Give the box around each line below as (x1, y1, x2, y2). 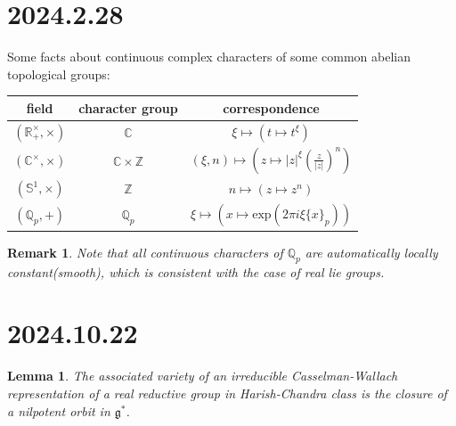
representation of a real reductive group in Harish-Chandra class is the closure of (7, 384, 447, 403)
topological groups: (7, 64, 110, 83)
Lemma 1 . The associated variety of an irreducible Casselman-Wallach (7, 366, 398, 385)
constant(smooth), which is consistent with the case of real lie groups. (7, 262, 385, 281)
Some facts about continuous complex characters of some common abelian (7, 47, 411, 66)
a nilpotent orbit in (7, 401, 110, 420)
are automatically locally (305, 242, 438, 261)
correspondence (223, 98, 320, 117)
